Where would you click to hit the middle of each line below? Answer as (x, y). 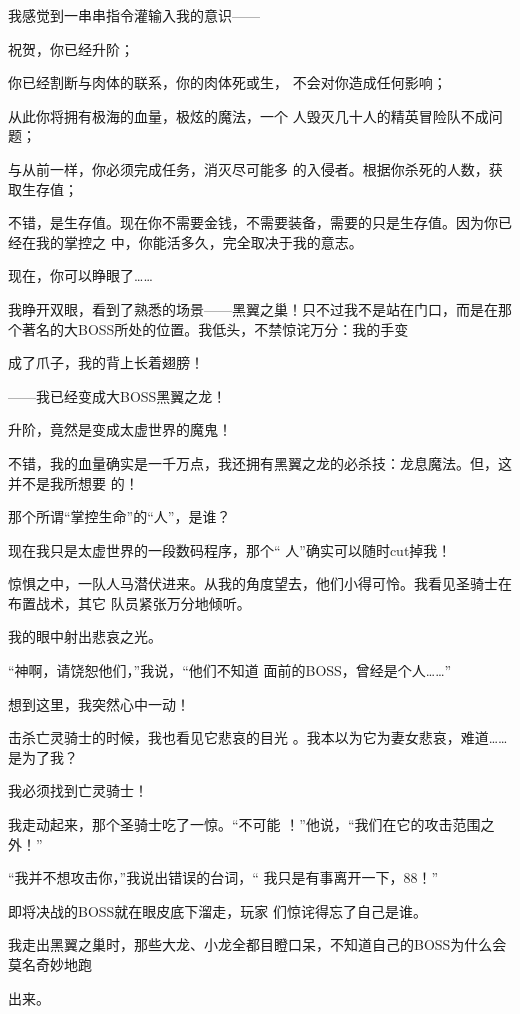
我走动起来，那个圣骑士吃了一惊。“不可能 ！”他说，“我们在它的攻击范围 (244, 824)
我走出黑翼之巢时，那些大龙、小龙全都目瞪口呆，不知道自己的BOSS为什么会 (257, 944)
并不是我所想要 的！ (73, 482)
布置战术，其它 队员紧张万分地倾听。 (129, 602)
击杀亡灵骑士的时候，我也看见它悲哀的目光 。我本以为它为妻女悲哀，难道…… (258, 737)
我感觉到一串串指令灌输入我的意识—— (134, 15)
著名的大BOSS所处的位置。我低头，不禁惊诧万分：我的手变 (215, 328)
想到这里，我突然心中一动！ (99, 703)
